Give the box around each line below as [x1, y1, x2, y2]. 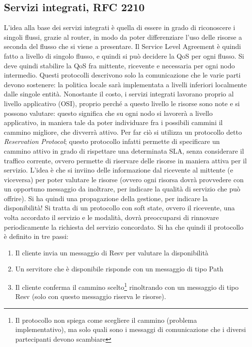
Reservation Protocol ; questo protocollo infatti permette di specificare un [4, 136, 220, 146]
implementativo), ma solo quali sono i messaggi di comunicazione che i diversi [15, 324, 246, 334]
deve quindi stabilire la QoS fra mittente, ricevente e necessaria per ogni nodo [4, 60, 235, 70]
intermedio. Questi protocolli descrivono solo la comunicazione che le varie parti [4, 70, 241, 80]
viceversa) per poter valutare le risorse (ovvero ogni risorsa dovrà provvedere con [4, 174, 244, 184]
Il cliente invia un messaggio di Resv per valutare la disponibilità [15, 247, 208, 257]
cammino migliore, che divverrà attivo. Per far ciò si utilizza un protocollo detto [4, 126, 242, 137]
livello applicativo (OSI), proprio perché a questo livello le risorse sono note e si [4, 98, 240, 108]
